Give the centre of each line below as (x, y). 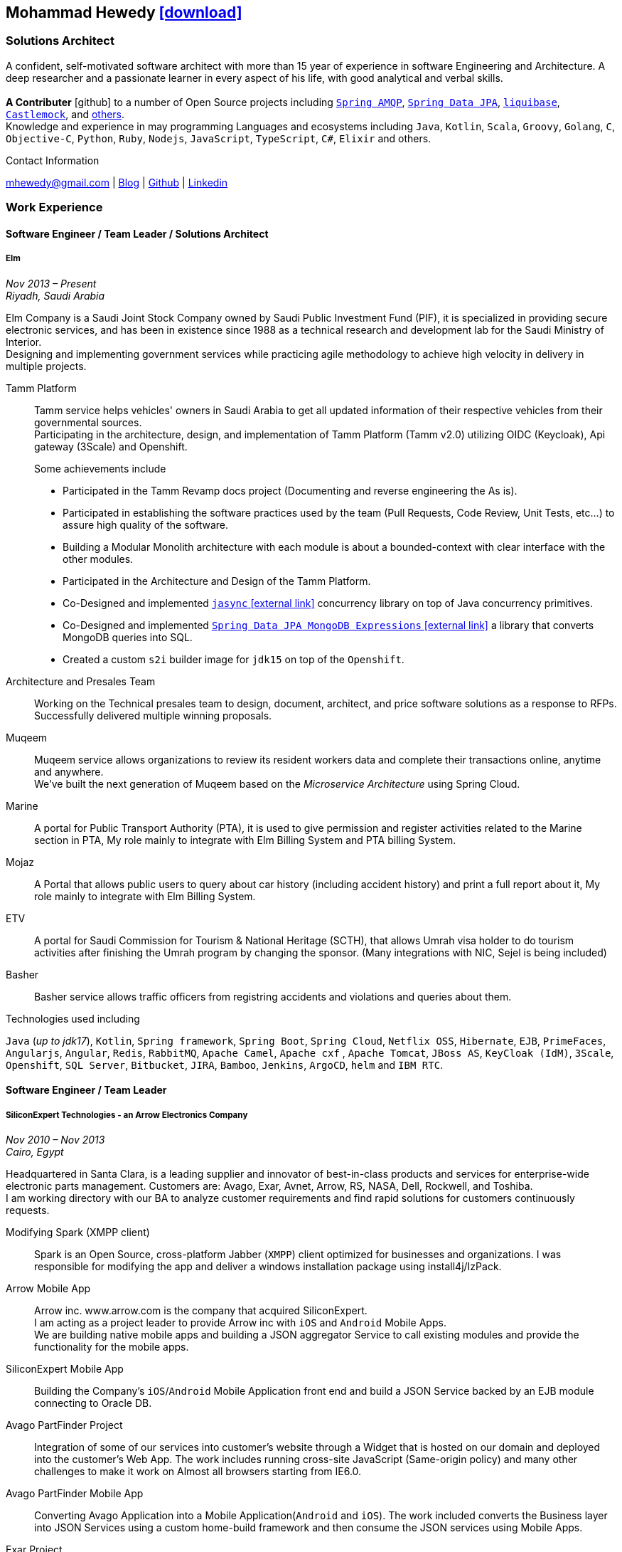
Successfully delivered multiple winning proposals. (153, 715)
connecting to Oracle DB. (93, 1403)
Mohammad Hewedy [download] (124, 12)
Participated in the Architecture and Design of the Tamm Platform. (217, 581)
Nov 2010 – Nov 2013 (55, 1139)
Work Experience (54, 207)
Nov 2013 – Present (51, 283)
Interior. (24, 342)
